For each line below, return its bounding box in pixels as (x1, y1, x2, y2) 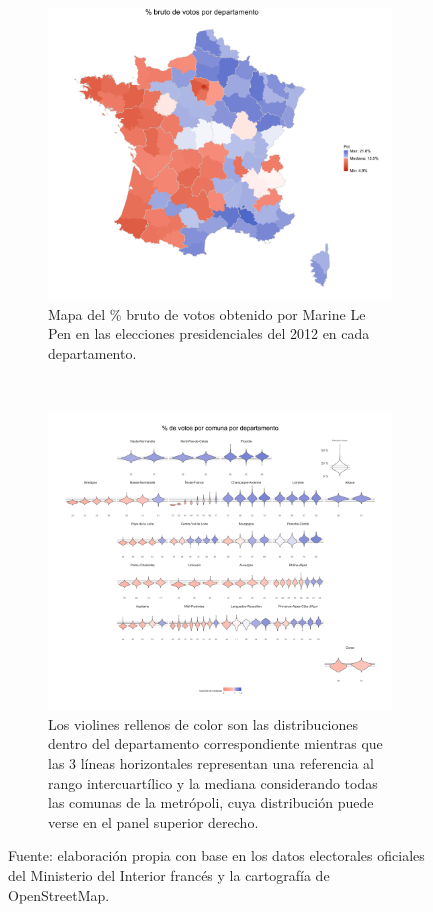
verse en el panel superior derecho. (48, 811, 259, 832)
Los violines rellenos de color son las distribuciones (48, 713, 359, 734)
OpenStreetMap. (8, 884, 110, 905)
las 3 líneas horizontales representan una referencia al (48, 753, 374, 773)
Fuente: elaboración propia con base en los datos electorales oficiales (8, 845, 425, 866)
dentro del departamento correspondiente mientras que (48, 733, 383, 754)
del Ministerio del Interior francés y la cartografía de (8, 864, 330, 885)
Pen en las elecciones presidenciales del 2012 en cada (48, 323, 370, 344)
